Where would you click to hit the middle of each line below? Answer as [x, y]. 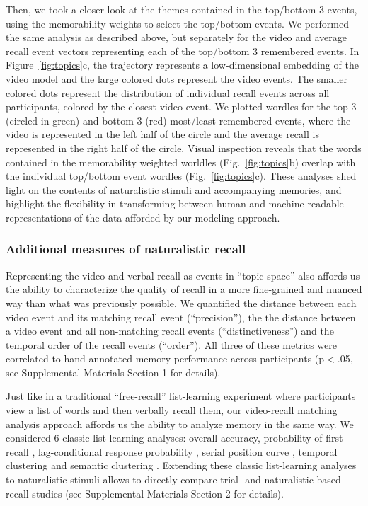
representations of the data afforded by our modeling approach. [143, 217]
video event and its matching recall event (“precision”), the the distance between [181, 317]
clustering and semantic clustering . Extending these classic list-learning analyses [181, 465]
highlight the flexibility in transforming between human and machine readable [175, 203]
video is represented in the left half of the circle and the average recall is [162, 134]
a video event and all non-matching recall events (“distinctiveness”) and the [170, 331]
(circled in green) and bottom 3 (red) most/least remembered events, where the [178, 120]
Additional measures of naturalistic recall [126, 249]
